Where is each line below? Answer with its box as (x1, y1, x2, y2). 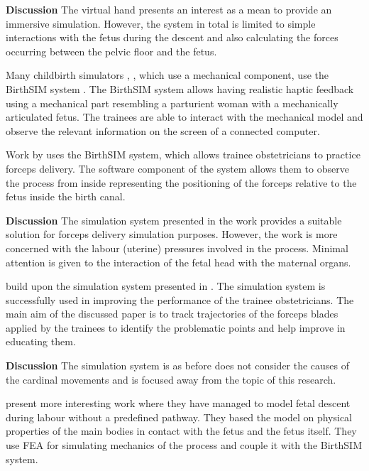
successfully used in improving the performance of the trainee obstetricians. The (6, 292, 354, 307)
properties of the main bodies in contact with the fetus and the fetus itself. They (6, 423, 357, 438)
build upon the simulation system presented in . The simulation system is (6, 278, 326, 293)
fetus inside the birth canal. (6, 189, 126, 204)
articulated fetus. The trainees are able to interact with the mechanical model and (6, 109, 363, 124)
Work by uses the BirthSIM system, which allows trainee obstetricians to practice (6, 147, 360, 162)
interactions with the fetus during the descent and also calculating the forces (6, 30, 338, 45)
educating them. (6, 334, 76, 349)
